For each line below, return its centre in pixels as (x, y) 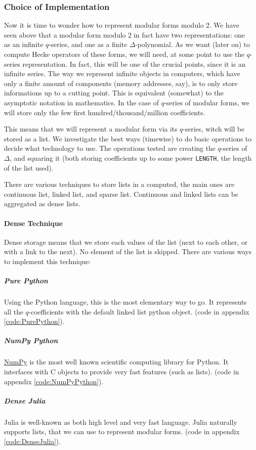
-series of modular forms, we (207, 102)
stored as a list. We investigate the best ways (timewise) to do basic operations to (128, 138)
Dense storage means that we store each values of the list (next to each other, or (126, 242)
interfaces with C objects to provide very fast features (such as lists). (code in (122, 372)
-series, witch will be (213, 129)
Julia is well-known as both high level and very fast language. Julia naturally (121, 422)
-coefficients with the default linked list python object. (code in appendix (139, 311)
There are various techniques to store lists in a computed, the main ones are (119, 184)
